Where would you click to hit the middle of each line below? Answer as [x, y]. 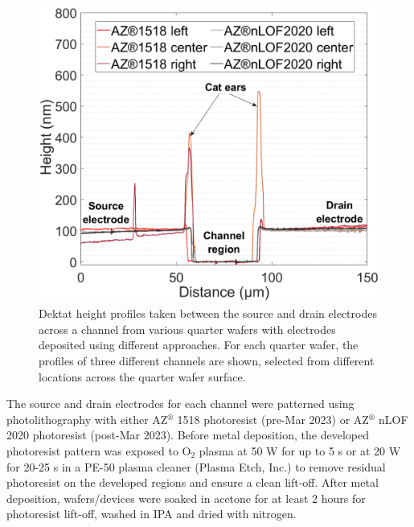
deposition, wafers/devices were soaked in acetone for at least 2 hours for [186, 498]
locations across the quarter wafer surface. [142, 376]
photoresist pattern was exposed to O [99, 451]
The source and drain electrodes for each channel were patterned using [180, 403]
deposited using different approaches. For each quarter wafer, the [199, 345]
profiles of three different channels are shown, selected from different [207, 361]
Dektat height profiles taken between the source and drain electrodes [208, 313]
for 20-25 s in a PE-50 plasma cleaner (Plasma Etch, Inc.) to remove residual [196, 466]
